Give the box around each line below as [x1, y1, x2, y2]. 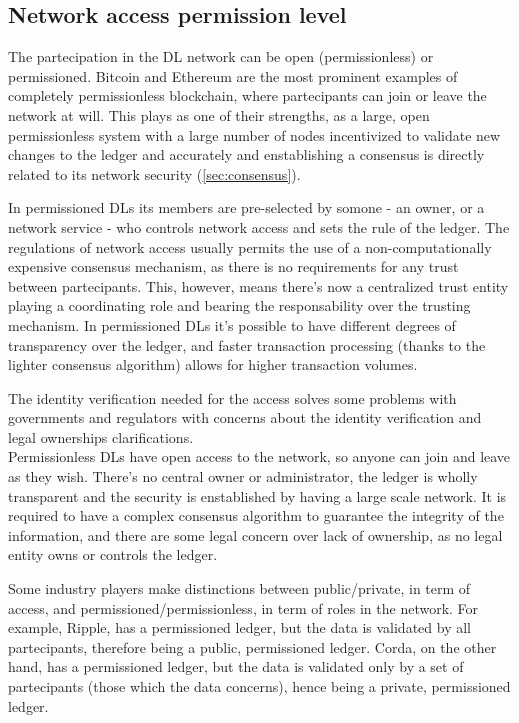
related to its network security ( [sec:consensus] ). [8, 163, 301, 184]
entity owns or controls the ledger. [8, 544, 218, 565]
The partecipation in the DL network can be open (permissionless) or [8, 46, 434, 67]
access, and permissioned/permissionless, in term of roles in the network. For [8, 597, 479, 618]
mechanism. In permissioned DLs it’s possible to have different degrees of [8, 314, 456, 335]
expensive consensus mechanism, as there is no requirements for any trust [8, 256, 459, 277]
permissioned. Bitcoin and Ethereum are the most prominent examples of [8, 65, 458, 86]
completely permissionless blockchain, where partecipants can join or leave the [8, 85, 487, 106]
